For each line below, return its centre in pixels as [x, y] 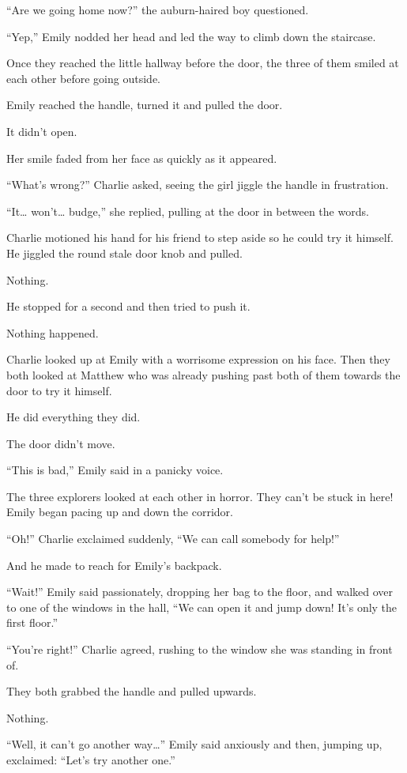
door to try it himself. [59, 390]
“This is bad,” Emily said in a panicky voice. [115, 470]
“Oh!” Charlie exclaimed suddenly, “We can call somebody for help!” [173, 539]
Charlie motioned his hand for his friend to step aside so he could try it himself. [200, 238]
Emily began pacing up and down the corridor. [120, 512]
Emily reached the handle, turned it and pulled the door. [145, 105]
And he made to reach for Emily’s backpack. [114, 565]
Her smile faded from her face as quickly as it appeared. [142, 158]
